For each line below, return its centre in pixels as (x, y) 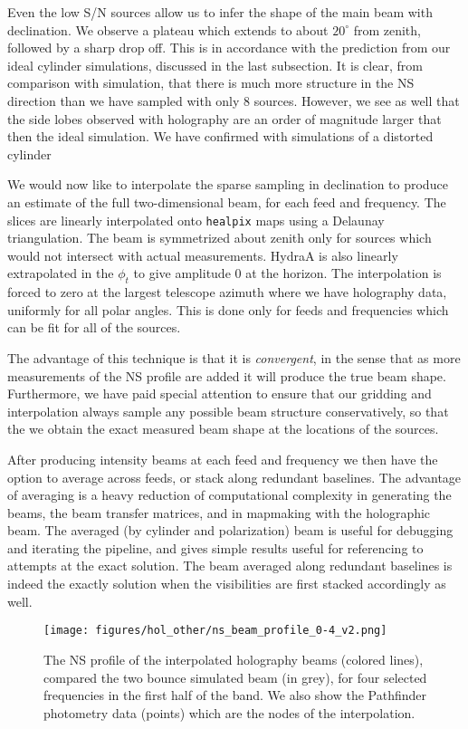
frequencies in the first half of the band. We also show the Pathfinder (235, 695)
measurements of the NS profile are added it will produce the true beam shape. (227, 375)
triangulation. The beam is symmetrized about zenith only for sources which (220, 238)
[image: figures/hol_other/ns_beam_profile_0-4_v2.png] (215, 631)
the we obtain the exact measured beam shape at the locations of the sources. (223, 429)
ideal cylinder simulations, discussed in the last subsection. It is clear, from (215, 65)
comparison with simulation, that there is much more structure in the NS (211, 83)
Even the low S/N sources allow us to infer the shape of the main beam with (220, 12)
